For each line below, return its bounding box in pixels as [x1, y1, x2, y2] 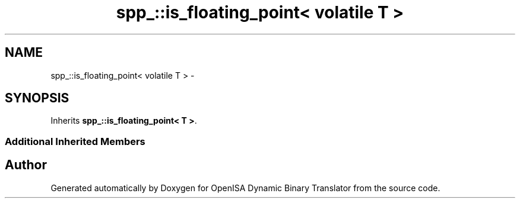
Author [5, 157, 47, 173]
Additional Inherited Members [5, 135, 145, 147]
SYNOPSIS [5, 91, 69, 106]
